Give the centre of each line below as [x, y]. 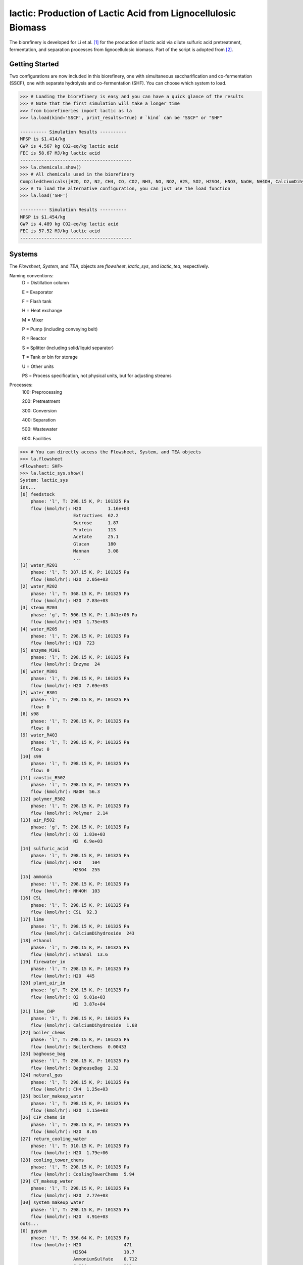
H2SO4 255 [87, 870]
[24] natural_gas [41, 1075]
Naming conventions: [32, 275]
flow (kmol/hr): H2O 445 [63, 976]
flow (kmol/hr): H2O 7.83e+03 [69, 600]
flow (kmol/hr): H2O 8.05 [64, 1132]
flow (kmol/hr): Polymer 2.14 [69, 813]
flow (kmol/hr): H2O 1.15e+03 [69, 1110]
